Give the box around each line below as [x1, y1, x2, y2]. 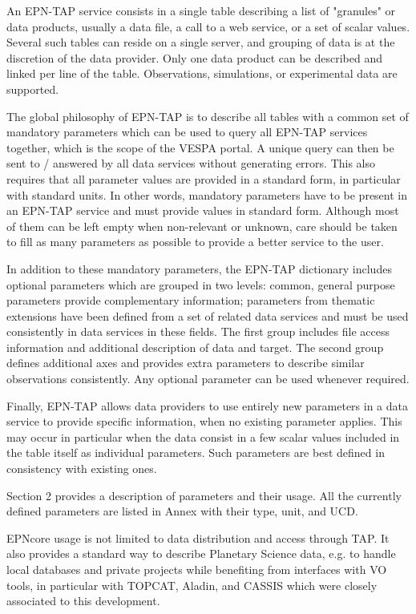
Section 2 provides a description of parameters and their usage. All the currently [6, 487, 402, 503]
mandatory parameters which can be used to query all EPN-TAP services [6, 123, 368, 140]
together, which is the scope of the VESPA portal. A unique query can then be [6, 139, 394, 156]
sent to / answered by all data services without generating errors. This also [6, 155, 376, 172]
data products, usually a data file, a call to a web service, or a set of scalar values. [6, 18, 410, 34]
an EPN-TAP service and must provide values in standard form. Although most [6, 202, 399, 219]
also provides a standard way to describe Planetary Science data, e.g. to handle [6, 545, 396, 562]
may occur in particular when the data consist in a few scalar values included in [6, 428, 400, 445]
